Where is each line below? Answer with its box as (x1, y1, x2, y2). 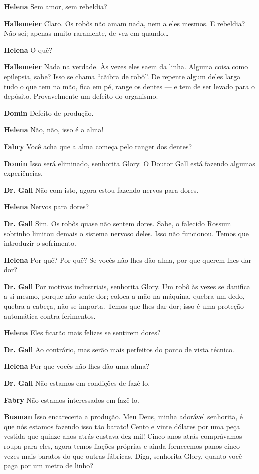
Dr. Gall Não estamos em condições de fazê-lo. (4, 378, 150, 388)
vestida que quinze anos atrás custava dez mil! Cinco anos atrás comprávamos (4, 431, 242, 441)
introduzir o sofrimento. (4, 238, 76, 248)
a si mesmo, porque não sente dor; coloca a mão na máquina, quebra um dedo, (4, 291, 245, 301)
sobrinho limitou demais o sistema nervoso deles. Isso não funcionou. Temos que (4, 228, 249, 238)
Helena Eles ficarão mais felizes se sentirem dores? (4, 327, 161, 338)
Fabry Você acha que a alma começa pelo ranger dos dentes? (4, 141, 192, 151)
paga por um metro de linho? (4, 460, 93, 471)
